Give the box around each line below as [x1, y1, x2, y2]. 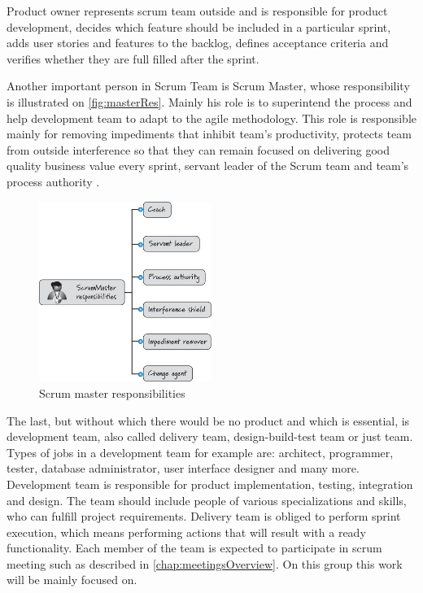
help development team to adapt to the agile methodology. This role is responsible [7, 109, 416, 126]
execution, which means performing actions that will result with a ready [7, 523, 366, 540]
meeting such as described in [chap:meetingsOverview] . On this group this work [7, 555, 403, 572]
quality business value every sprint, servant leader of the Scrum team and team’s [7, 157, 409, 174]
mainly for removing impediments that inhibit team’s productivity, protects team [7, 125, 412, 142]
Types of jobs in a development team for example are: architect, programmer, [7, 443, 394, 460]
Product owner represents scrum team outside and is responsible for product [7, 2, 388, 19]
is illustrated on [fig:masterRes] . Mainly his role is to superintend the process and [7, 93, 412, 110]
